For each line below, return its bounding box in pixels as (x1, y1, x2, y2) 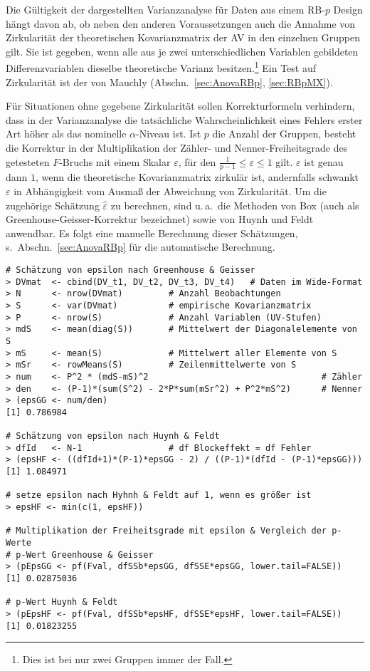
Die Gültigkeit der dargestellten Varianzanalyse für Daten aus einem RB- (6, 2, 325, 16)
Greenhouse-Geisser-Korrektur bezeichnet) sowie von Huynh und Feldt (6, 212, 314, 227)
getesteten (6, 154, 50, 169)
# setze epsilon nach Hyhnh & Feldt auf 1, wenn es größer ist (6, 490, 312, 501)
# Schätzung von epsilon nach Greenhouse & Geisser (6, 264, 255, 275)
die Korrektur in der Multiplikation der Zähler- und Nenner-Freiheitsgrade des (6, 140, 348, 155)
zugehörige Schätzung (6, 197, 100, 212)
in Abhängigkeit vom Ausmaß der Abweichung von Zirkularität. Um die (14, 184, 327, 199)
